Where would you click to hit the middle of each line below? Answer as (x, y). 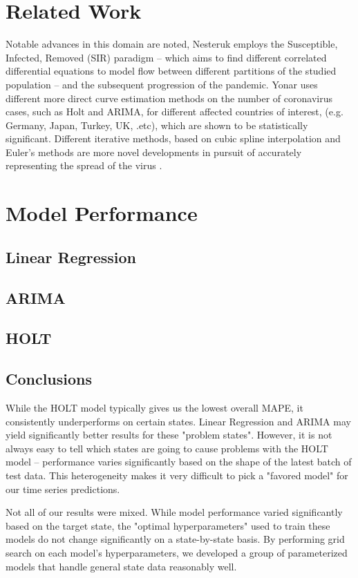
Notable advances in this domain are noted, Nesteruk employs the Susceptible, (172, 44)
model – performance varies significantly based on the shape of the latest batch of (179, 462)
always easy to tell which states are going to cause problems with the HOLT (167, 448)
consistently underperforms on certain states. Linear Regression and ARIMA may (178, 421)
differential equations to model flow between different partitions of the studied (171, 71)
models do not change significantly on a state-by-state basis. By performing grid (175, 539)
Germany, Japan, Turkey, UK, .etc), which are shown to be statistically (157, 125)
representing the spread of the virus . (84, 165)
